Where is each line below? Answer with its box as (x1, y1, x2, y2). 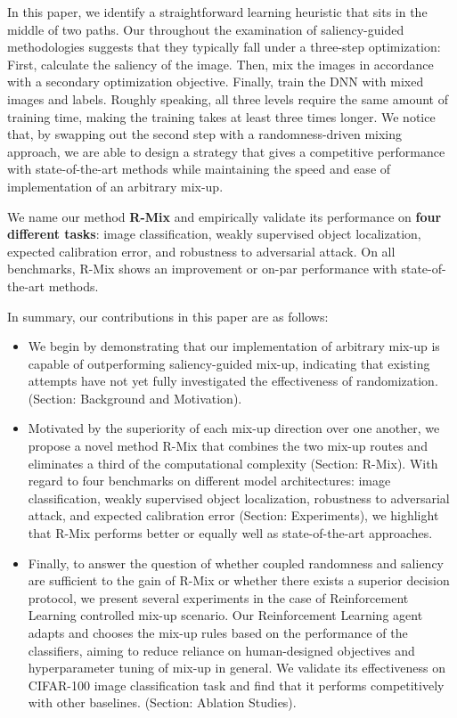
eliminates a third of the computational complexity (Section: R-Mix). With (28, 453, 438, 472)
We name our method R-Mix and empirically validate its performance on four (7, 207, 442, 225)
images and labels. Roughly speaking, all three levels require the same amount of (7, 89, 448, 108)
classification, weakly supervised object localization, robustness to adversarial (28, 488, 450, 507)
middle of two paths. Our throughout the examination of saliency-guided (7, 20, 404, 38)
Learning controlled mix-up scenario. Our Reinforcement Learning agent (28, 606, 423, 624)
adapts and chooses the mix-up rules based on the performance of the (28, 624, 408, 641)
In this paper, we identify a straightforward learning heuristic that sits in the (7, 3, 428, 20)
